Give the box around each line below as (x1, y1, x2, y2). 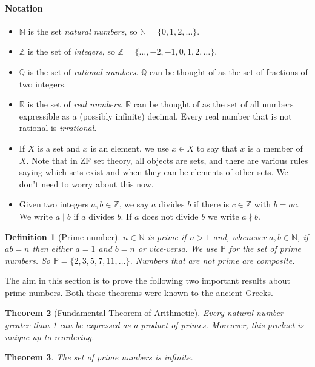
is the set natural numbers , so (28, 24, 138, 37)
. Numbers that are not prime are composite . (130, 254, 295, 266)
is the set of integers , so (27, 45, 115, 58)
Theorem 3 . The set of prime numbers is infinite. (5, 351, 193, 363)
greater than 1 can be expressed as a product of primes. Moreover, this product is (5, 318, 304, 331)
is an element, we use (90, 141, 169, 154)
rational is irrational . (19, 121, 97, 134)
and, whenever (213, 230, 267, 243)
